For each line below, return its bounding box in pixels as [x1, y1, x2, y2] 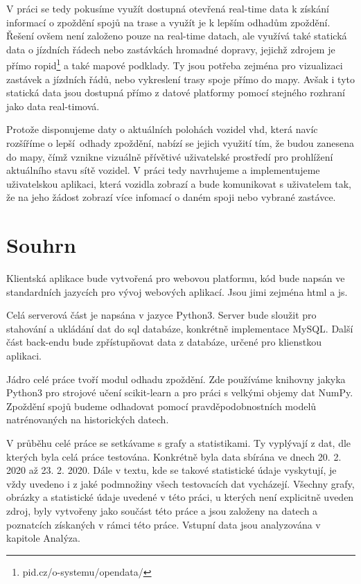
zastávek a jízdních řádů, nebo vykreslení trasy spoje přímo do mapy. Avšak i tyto [6, 71, 355, 86]
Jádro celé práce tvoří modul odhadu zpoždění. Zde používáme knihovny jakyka [6, 371, 346, 386]
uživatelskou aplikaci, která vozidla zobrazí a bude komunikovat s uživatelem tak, [6, 176, 351, 191]
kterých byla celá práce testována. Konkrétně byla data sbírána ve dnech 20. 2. [6, 449, 342, 463]
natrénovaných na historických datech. [6, 412, 169, 427]
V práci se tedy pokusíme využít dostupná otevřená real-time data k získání [6, 1, 329, 15]
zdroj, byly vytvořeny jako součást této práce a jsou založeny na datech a [6, 504, 318, 517]
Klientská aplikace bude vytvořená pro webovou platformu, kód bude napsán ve [6, 271, 345, 285]
